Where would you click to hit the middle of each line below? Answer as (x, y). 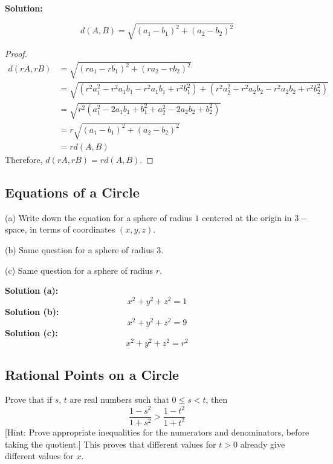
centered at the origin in (247, 217)
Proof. (16, 54)
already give (263, 444)
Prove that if (29, 399)
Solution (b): (32, 311)
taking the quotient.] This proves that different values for (111, 444)
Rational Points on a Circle (92, 374)
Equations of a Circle (72, 192)
